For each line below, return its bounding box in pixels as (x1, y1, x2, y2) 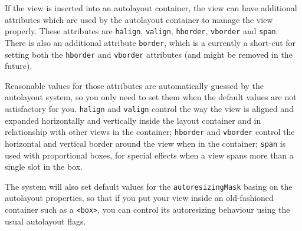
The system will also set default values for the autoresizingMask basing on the (5, 180, 293, 192)
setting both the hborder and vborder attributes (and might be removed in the (5, 48, 293, 60)
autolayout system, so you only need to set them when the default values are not (5, 91, 297, 103)
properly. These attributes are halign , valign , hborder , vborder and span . (5, 25, 278, 37)
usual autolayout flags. (5, 214, 86, 227)
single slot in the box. (5, 160, 83, 173)
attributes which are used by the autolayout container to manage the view (5, 13, 273, 25)
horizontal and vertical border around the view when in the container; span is (5, 137, 286, 149)
